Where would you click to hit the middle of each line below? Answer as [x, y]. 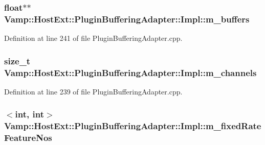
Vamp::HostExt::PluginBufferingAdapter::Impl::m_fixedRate [133, 126]
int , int [30, 114]
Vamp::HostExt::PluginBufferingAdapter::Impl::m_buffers [127, 19]
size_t [17, 61]
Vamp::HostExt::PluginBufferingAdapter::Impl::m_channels [130, 72]
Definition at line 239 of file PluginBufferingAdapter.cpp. [93, 91]
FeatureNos [28, 138]
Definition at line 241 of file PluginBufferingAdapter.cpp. [93, 38]
